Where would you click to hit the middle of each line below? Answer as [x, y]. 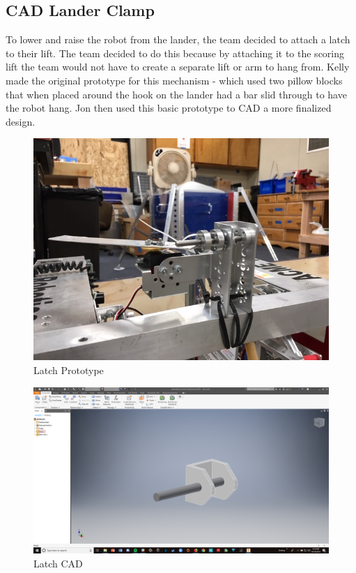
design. [21, 121]
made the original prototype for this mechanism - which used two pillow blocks [174, 80]
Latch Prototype [69, 370]
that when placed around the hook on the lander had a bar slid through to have [176, 94]
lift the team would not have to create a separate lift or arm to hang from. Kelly [178, 67]
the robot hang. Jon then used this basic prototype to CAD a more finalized [169, 108]
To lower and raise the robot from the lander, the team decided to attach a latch [178, 39]
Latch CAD [58, 563]
